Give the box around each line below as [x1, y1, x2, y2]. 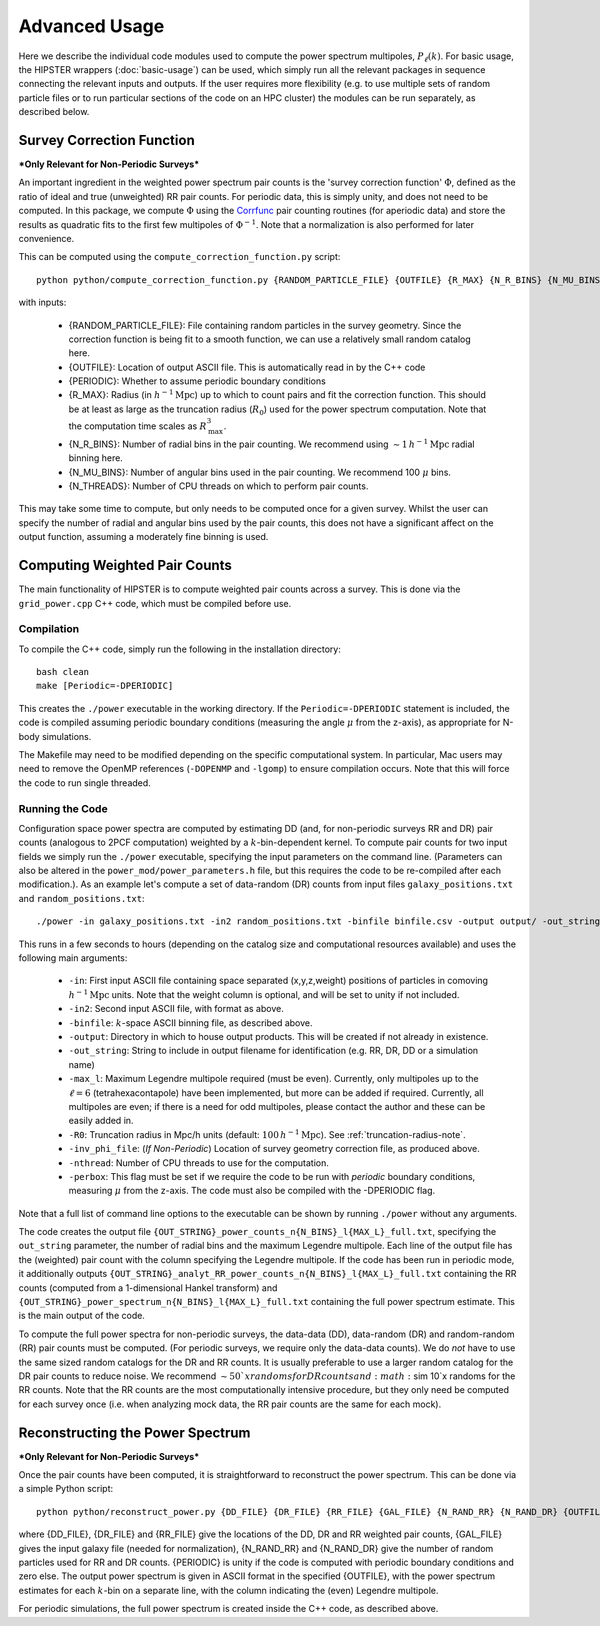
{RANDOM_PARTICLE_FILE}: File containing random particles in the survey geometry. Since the [68, 319, 462, 331]
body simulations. [18, 730, 92, 742]
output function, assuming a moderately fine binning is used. [18, 531, 269, 543]
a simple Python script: [18, 1483, 114, 1495]
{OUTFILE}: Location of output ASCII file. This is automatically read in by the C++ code [68, 361, 426, 373]
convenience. [18, 232, 75, 244]
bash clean [36, 666, 90, 678]
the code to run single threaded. [18, 776, 152, 789]
